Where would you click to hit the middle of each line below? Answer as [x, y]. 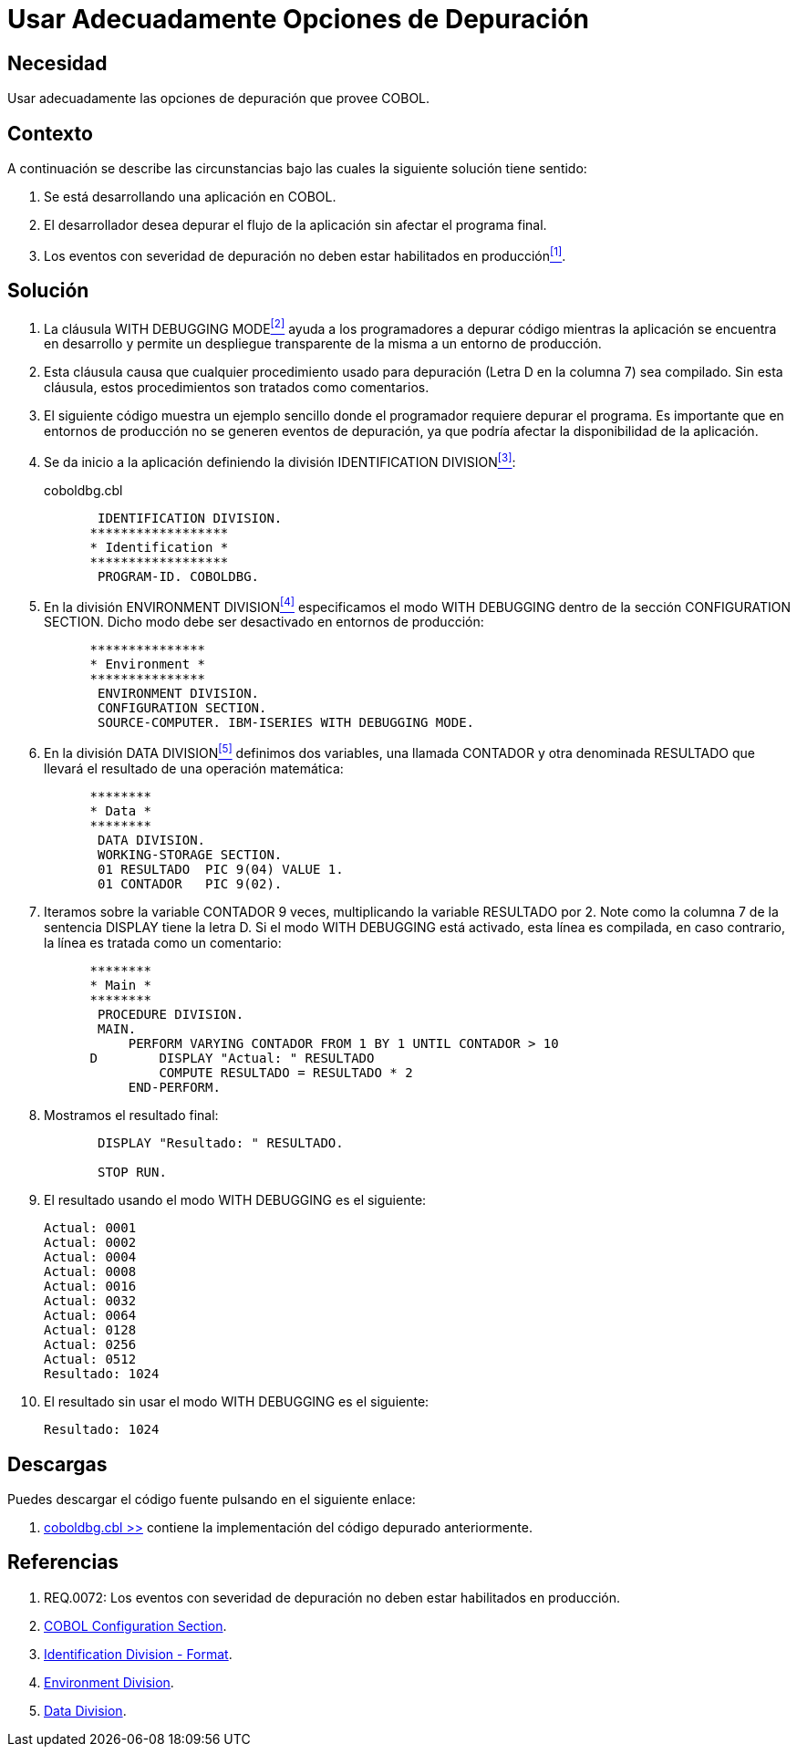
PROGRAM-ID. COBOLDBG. [179, 576]
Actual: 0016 [90, 1287]
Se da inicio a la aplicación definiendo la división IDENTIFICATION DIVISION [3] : [280, 461]
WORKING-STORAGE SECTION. [190, 855]
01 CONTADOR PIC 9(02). [190, 884]
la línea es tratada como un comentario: [163, 943]
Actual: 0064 [90, 1316]
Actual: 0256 [90, 1345]
